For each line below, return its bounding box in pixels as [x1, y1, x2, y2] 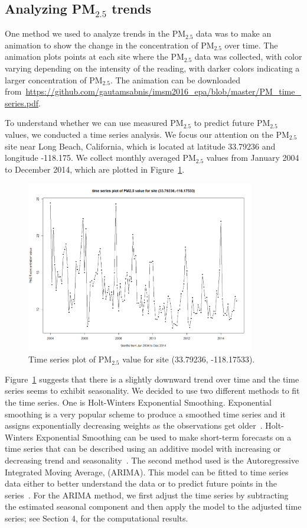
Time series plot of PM [28, 353, 112, 365]
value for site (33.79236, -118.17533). [122, 353, 255, 365]
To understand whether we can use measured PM [5, 116, 184, 129]
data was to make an [196, 27, 272, 40]
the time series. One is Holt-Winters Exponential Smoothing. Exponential [5, 396, 272, 409]
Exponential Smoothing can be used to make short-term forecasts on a [36, 430, 292, 443]
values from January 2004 [206, 151, 299, 164]
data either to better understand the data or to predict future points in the [5, 477, 277, 490]
